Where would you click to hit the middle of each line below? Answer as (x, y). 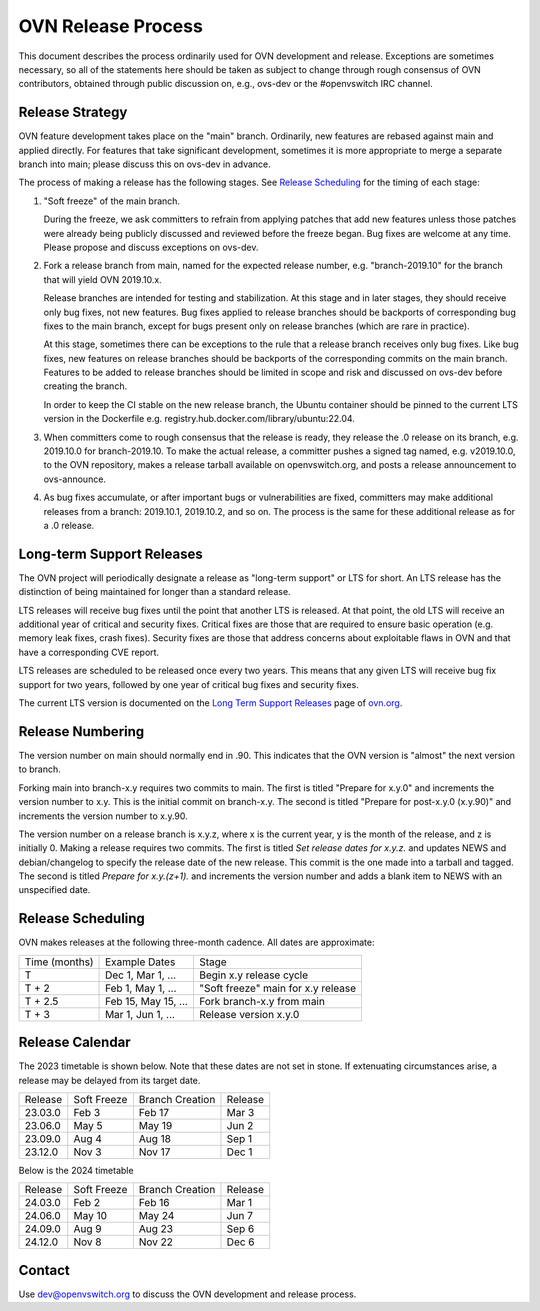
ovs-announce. (75, 479)
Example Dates (140, 962)
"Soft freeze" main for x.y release (277, 988)
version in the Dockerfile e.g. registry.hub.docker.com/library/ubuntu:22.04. (199, 419)
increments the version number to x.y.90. (103, 816)
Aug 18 (155, 1139)
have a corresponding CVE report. (89, 652)
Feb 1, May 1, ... (141, 988)
